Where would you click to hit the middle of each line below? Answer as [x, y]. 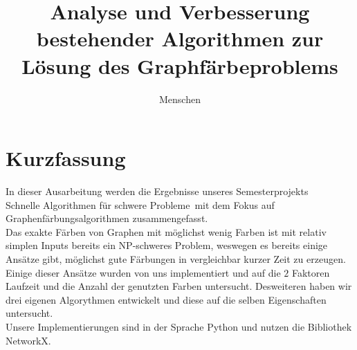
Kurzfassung [66, 158]
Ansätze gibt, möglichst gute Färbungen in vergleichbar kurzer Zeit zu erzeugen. [176, 259]
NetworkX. [28, 340]
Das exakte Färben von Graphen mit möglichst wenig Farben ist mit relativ [166, 231]
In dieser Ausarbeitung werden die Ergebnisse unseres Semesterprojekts [157, 191]
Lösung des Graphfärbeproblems [180, 65]
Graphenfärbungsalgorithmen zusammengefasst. [107, 218]
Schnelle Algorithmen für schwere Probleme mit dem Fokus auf [140, 204]
